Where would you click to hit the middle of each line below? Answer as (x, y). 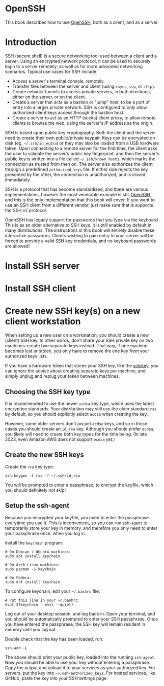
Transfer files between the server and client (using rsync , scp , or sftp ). (84, 86)
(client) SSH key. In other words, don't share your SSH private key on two (79, 340)
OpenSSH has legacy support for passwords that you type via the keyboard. (82, 219)
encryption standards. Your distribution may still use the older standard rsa (81, 409)
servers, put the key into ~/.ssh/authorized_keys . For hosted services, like (80, 673)
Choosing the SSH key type (48, 392)
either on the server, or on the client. (49, 97)
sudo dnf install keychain (33, 582)
